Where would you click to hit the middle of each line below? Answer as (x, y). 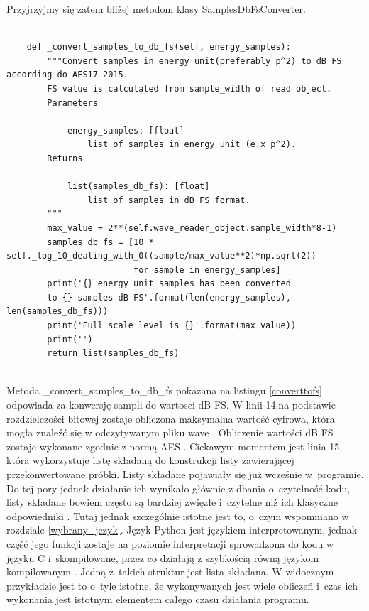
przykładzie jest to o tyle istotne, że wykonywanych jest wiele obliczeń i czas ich (182, 585)
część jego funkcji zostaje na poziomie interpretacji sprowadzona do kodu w (170, 543)
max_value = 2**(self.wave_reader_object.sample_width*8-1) (192, 228)
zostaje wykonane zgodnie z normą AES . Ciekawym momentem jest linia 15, (175, 446)
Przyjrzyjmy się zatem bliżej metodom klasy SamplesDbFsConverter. (156, 9)
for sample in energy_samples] (207, 270)
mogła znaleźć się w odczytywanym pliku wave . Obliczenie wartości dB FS (170, 432)
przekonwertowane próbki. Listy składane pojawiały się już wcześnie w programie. (185, 474)
